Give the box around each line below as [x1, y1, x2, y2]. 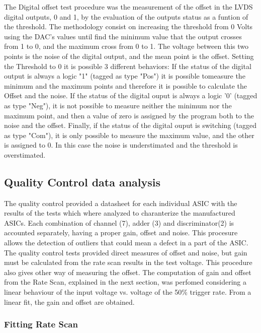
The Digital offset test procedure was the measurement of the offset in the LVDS [4, 2, 253, 12]
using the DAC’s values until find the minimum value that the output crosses [4, 31, 242, 41]
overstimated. [4, 149, 46, 160]
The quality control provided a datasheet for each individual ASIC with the [4, 197, 237, 208]
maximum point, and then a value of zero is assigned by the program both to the [4, 110, 254, 120]
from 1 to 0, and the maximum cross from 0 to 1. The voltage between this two [4, 41, 248, 51]
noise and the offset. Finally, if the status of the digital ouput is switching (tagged [4, 120, 256, 130]
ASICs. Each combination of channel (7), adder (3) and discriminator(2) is [4, 217, 234, 228]
